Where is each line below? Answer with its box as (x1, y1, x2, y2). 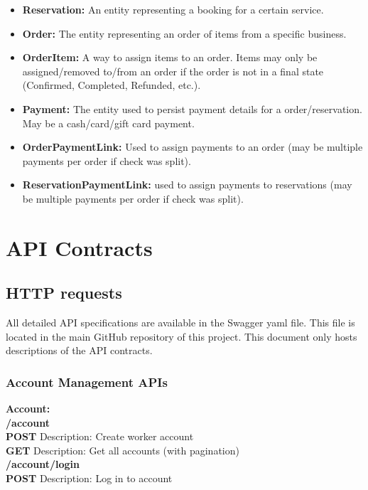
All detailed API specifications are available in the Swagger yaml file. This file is (6, 315, 355, 330)
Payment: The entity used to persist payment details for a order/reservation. (22, 101, 362, 116)
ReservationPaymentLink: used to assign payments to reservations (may (22, 177, 352, 192)
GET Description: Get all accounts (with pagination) (6, 442, 239, 457)
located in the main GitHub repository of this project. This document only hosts (6, 329, 357, 343)
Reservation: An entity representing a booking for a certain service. (22, 2, 324, 16)
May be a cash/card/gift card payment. (22, 115, 195, 130)
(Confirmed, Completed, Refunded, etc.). (22, 78, 201, 92)
